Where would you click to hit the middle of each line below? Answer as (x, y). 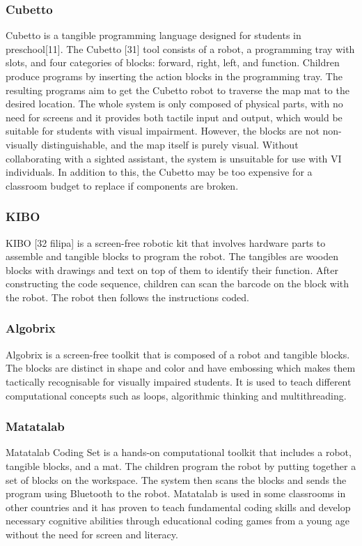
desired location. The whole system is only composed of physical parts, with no (174, 104)
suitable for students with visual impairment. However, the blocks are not (163, 131)
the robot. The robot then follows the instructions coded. (127, 297)
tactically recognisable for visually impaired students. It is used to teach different (179, 381)
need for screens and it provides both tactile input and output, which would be (174, 117)
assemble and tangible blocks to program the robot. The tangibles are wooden (172, 256)
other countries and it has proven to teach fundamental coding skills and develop (178, 507)
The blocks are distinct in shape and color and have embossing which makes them (181, 368)
